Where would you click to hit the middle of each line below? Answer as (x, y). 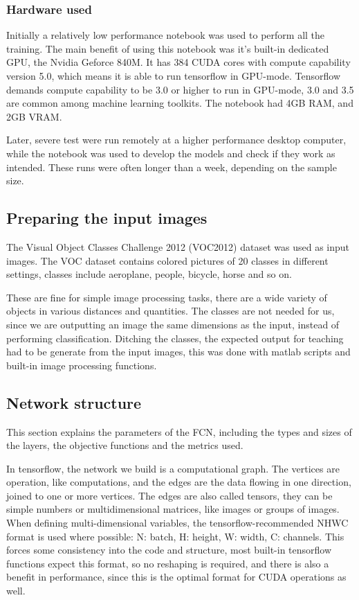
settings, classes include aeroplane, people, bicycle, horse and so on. (149, 274)
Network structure (74, 402)
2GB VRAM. (34, 116)
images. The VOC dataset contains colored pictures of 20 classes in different (167, 260)
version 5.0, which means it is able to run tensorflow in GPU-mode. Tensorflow (174, 76)
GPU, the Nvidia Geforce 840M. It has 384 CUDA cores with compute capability (178, 62)
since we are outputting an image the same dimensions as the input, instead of (173, 324)
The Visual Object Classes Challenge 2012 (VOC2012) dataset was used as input (178, 246)
